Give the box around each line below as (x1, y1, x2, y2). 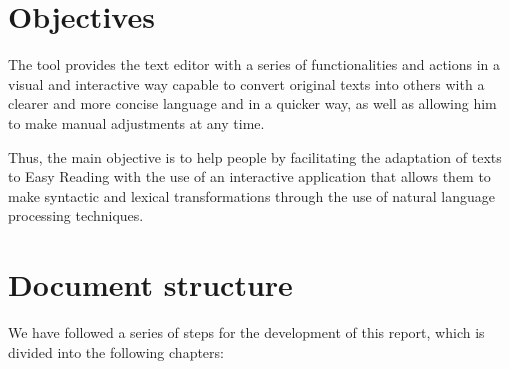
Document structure (8, 264, 293, 305)
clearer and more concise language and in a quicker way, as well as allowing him (8, 93, 497, 114)
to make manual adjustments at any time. (8, 112, 265, 133)
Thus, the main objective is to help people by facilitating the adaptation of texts (8, 146, 502, 167)
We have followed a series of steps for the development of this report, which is (8, 322, 485, 342)
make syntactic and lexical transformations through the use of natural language (8, 185, 495, 206)
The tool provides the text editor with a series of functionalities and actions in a (8, 54, 501, 75)
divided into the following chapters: (8, 341, 224, 362)
